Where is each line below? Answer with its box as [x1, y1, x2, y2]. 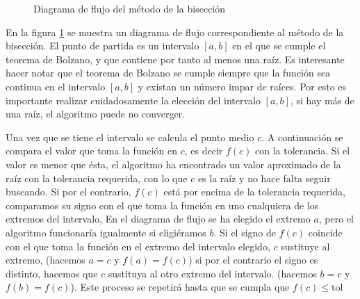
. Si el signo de [213, 225, 277, 239]
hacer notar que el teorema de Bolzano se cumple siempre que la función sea [6, 65, 331, 80]
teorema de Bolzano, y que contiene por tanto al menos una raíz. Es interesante [6, 51, 345, 66]
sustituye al [281, 239, 330, 253]
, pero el [318, 211, 354, 226]
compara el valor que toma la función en [6, 143, 178, 158]
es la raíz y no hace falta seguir [197, 170, 331, 185]
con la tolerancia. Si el [255, 143, 350, 158]
